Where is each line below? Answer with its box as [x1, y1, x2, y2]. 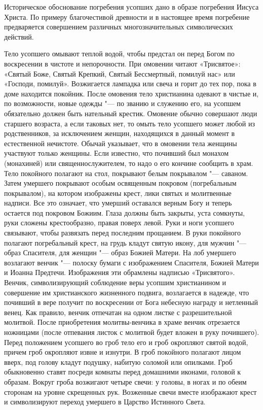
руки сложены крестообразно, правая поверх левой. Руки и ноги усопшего [4, 217, 234, 228]
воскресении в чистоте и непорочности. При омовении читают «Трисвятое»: [4, 58, 241, 69]
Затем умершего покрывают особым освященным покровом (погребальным [4, 178, 237, 188]
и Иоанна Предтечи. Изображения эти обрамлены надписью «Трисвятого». [4, 267, 235, 278]
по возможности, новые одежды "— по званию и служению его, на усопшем [4, 98, 241, 109]
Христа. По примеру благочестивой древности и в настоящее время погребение [4, 11, 250, 22]
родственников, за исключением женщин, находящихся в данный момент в [4, 128, 235, 139]
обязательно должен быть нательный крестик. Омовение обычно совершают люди [4, 108, 257, 118]
